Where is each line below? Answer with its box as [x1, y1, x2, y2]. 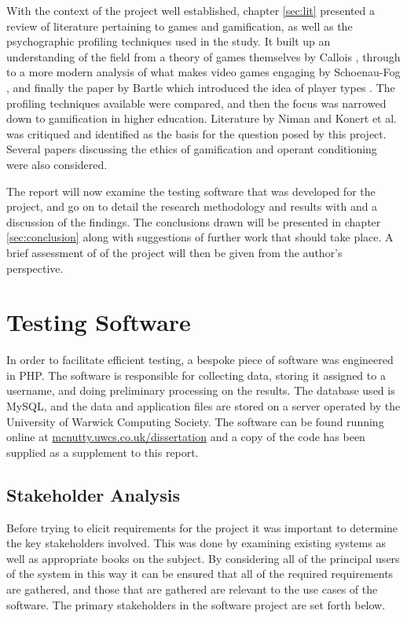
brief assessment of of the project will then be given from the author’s [6, 244, 343, 260]
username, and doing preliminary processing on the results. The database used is [6, 382, 395, 399]
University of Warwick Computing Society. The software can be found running [6, 413, 384, 429]
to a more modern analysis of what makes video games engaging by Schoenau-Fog [6, 64, 401, 80]
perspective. [6, 259, 64, 276]
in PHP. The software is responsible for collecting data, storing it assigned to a [6, 366, 386, 383]
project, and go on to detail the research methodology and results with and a [6, 198, 378, 215]
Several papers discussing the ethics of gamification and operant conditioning [6, 141, 377, 157]
